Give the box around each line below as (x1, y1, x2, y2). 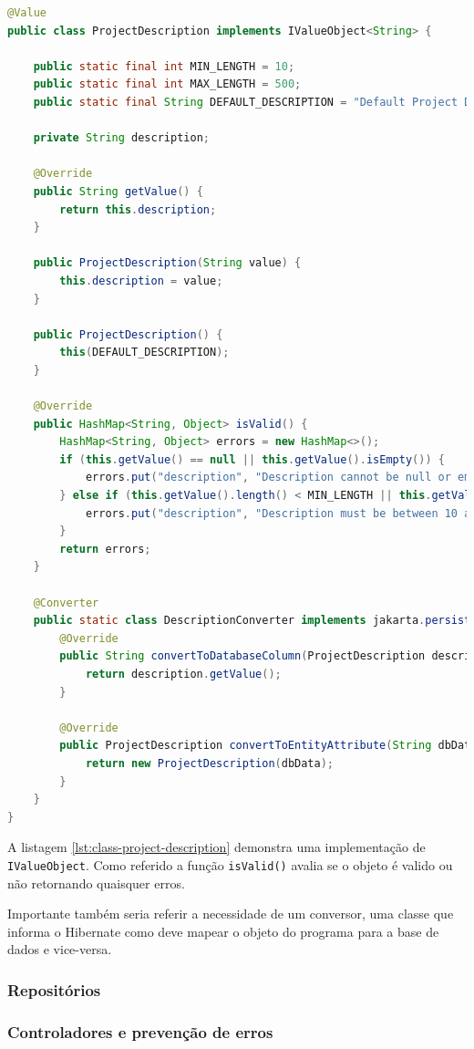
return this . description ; (59, 203, 217, 216)
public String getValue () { (33, 184, 203, 198)
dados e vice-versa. (7, 940, 112, 959)
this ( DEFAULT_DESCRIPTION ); (59, 346, 230, 359)
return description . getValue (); (85, 667, 282, 680)
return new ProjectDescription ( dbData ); (85, 756, 334, 770)
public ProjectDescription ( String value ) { (33, 256, 302, 270)
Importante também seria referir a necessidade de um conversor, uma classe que (7, 904, 454, 923)
